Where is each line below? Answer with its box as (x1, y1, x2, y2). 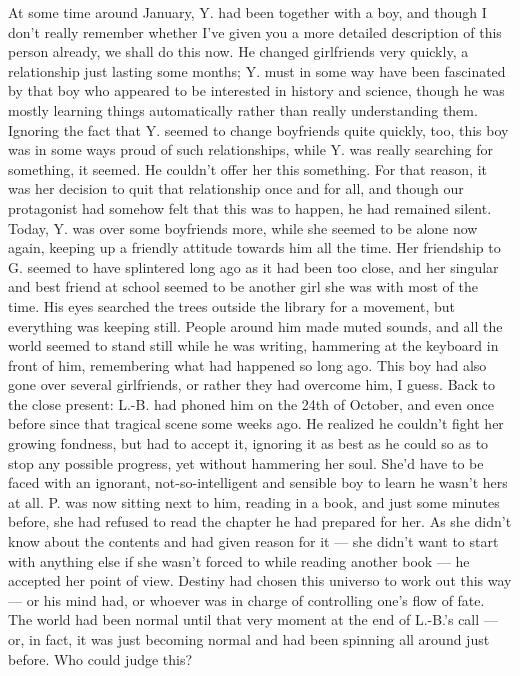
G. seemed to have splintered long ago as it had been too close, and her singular (8, 256, 499, 277)
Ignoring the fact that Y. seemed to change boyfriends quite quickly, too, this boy (8, 119, 509, 140)
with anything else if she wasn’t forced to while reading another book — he (8, 550, 470, 571)
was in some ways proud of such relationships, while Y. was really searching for (8, 139, 493, 160)
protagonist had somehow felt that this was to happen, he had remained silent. (8, 197, 492, 218)
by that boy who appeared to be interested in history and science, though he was (8, 80, 505, 101)
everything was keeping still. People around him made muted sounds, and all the (8, 315, 503, 336)
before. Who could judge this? (8, 648, 193, 669)
